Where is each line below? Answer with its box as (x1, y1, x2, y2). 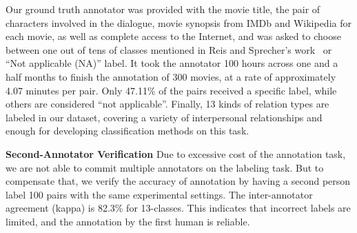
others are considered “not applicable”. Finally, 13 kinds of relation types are (6, 97, 329, 111)
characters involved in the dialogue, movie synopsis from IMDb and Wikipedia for (6, 15, 351, 30)
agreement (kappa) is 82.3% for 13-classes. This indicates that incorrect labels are (6, 201, 351, 215)
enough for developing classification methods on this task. (6, 123, 249, 138)
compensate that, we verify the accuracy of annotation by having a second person (6, 174, 351, 188)
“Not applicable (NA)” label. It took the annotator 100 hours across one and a (6, 56, 338, 70)
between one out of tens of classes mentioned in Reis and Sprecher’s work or (6, 42, 332, 57)
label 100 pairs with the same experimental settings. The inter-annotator (6, 187, 313, 201)
